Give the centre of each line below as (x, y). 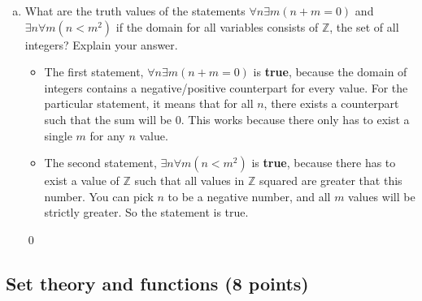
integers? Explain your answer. (101, 44)
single (58, 135)
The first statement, (94, 72)
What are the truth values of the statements (135, 11)
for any (107, 135)
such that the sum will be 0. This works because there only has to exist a (227, 119)
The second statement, (100, 163)
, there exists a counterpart (331, 103)
